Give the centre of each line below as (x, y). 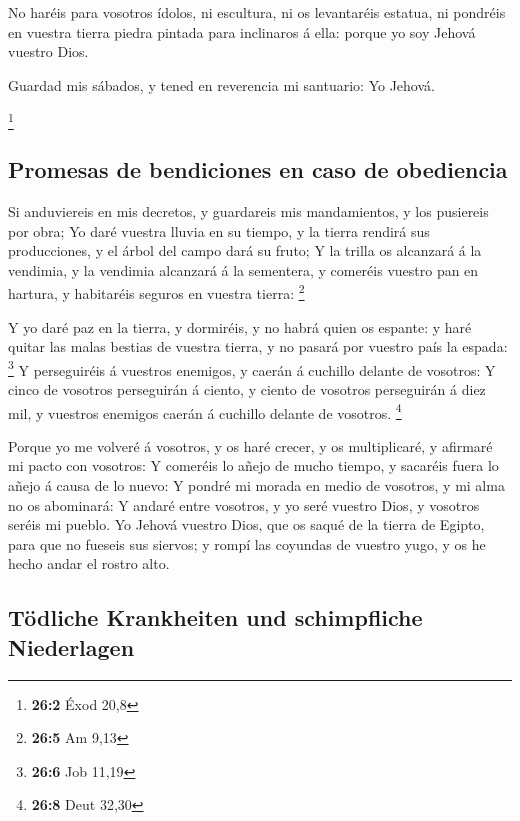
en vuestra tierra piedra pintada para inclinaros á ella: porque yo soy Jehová (242, 31)
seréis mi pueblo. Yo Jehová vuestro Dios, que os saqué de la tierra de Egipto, (246, 524)
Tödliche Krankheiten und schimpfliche (215, 617)
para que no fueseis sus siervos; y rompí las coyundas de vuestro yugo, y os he (247, 543)
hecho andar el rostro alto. (89, 563)
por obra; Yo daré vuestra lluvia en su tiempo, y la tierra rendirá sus (219, 230)
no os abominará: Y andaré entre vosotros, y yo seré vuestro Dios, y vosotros (244, 504)
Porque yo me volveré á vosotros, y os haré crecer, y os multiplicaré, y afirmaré (250, 445)
